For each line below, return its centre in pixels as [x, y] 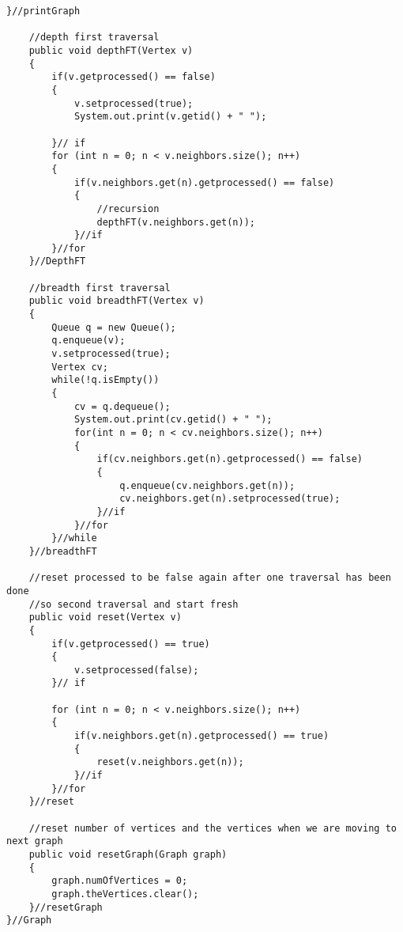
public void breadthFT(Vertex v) [117, 301]
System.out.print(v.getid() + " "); [170, 117]
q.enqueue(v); [89, 341]
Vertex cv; [80, 367]
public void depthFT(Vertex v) [111, 50]
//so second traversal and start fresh [134, 604]
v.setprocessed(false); [136, 670]
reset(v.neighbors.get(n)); [170, 762]
